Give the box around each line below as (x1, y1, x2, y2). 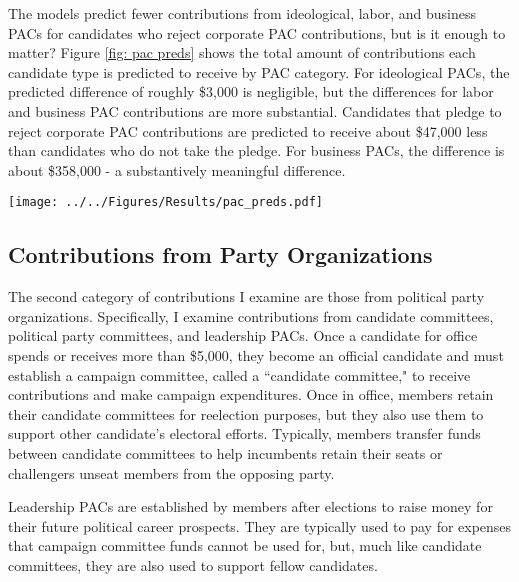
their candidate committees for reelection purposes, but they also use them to (8, 403, 484, 424)
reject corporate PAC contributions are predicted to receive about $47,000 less (8, 120, 488, 141)
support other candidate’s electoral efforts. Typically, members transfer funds (8, 423, 481, 444)
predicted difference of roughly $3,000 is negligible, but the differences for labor (8, 81, 494, 102)
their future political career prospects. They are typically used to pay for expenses (8, 515, 512, 536)
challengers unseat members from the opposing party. (8, 462, 335, 483)
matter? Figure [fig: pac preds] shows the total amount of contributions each (8, 42, 476, 63)
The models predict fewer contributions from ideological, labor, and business (8, 3, 477, 23)
